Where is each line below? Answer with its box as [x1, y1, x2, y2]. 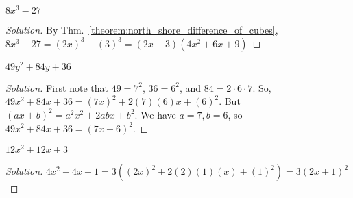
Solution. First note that [5, 80, 108, 95]
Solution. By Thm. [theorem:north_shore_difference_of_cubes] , [5, 23, 278, 37]
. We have [134, 107, 176, 121]
